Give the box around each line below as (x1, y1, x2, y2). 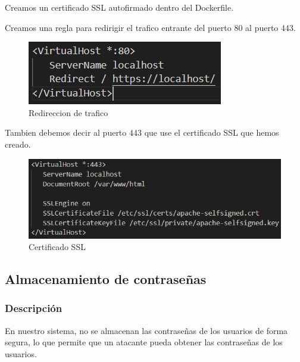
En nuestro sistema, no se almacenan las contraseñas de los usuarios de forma (5, 324, 288, 336)
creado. (5, 138, 31, 150)
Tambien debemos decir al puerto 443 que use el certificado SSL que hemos (5, 126, 279, 139)
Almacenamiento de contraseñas (5, 270, 207, 288)
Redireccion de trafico (29, 106, 108, 118)
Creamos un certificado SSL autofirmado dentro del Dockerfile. (5, 1, 234, 13)
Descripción (5, 301, 62, 316)
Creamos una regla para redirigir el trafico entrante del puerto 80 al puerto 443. (5, 21, 296, 33)
